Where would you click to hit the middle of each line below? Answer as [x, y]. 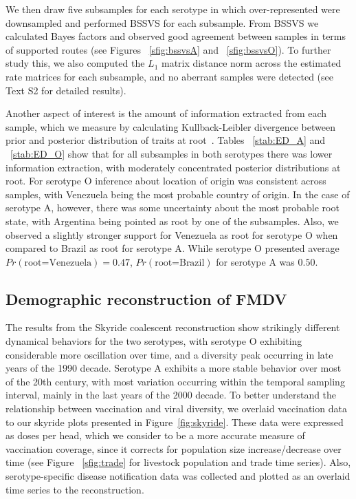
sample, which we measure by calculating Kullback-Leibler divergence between [170, 126]
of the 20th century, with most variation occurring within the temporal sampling [175, 381]
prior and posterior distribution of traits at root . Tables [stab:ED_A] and [166, 140]
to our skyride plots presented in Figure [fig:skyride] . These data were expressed [175, 422]
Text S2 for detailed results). [66, 90]
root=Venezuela [58, 263]
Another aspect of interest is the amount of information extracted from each [166, 113]
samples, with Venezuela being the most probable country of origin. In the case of [178, 194]
